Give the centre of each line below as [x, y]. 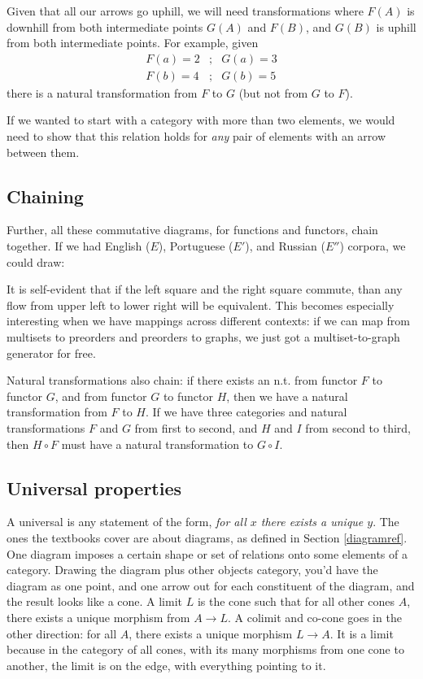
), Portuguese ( [196, 246]
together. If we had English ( [78, 246]
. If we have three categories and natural [246, 412]
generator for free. [51, 353]
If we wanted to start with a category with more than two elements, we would [201, 120]
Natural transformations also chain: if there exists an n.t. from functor [182, 380]
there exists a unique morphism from [98, 617]
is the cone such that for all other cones [296, 601]
